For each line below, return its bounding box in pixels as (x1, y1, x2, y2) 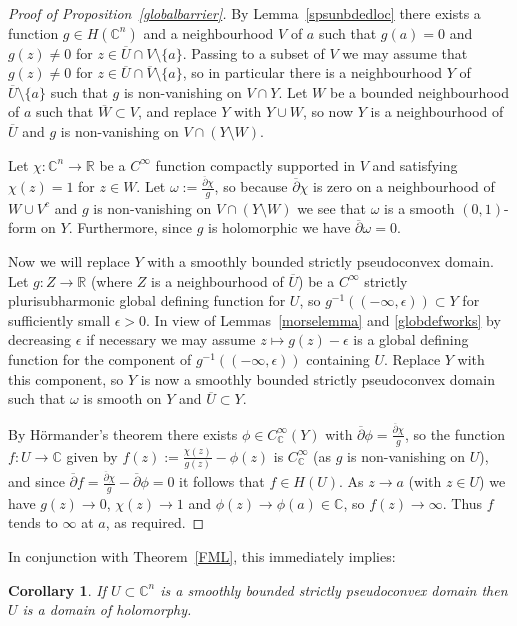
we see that (297, 197, 367, 218)
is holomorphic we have (207, 217, 351, 238)
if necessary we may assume (86, 329, 256, 350)
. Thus (442, 492, 483, 513)
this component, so (8, 368, 124, 389)
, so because (214, 176, 288, 197)
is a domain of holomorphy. (22, 599, 192, 620)
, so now (302, 101, 354, 122)
